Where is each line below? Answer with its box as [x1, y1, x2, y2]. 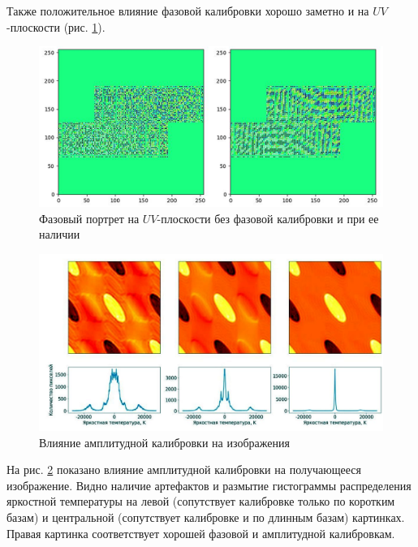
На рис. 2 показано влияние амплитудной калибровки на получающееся [6, 461, 361, 478]
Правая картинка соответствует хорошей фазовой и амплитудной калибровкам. [6, 524, 395, 541]
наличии [39, 226, 80, 243]
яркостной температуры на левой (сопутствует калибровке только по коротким [6, 493, 395, 510]
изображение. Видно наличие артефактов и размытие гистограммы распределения [6, 476, 412, 493]
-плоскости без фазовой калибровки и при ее [157, 209, 379, 226]
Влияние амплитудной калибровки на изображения [39, 433, 290, 450]
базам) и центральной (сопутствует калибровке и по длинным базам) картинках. [6, 509, 405, 526]
